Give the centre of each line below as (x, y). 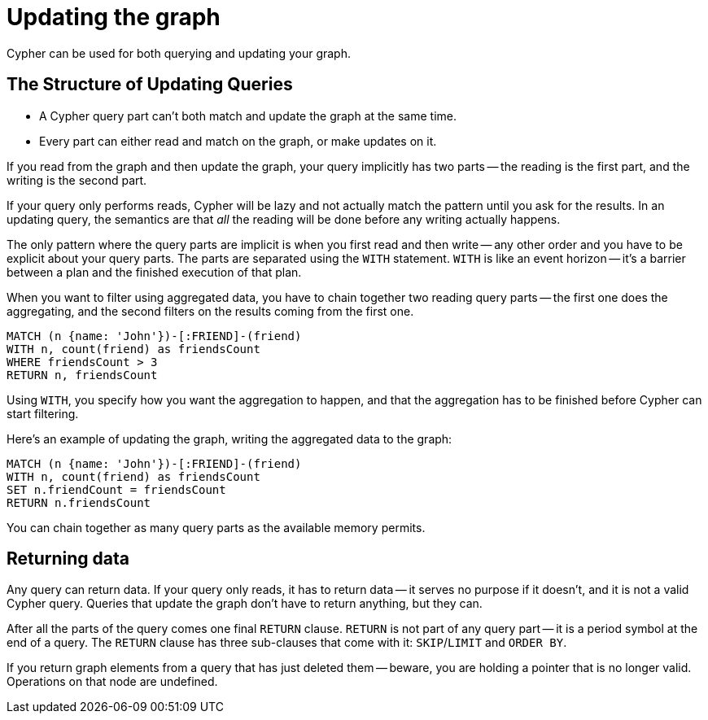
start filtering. (43, 413)
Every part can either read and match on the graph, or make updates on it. (238, 141)
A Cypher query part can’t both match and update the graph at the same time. (248, 116)
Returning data (68, 559)
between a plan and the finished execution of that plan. (154, 272)
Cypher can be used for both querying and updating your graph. (179, 53)
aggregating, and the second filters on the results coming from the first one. (210, 311)
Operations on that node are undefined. (112, 682)
